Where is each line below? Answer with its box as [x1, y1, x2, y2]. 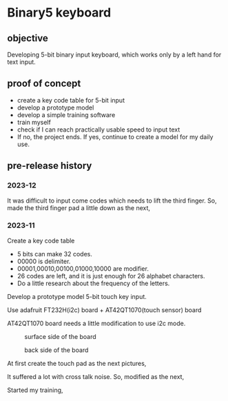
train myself [17, 118, 52, 126]
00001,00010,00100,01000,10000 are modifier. [17, 264, 149, 273]
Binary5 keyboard [7, 5, 112, 21]
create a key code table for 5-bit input [17, 96, 125, 104]
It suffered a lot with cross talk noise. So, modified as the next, [7, 372, 185, 380]
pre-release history [7, 160, 92, 172]
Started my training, [7, 386, 63, 394]
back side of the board [24, 346, 89, 354]
